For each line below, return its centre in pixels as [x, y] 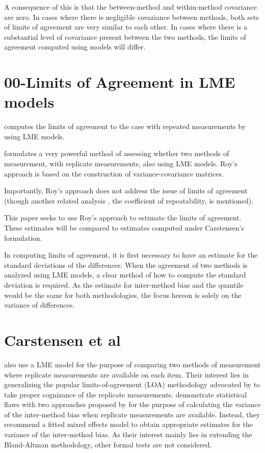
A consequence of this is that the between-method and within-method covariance [130, 7]
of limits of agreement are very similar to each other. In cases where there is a [126, 27]
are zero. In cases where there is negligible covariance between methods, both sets [131, 17]
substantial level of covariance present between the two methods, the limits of [125, 36]
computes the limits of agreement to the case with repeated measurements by [125, 126]
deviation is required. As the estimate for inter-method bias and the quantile [124, 285]
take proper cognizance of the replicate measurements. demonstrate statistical [126, 394]
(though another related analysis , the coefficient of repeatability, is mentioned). [129, 200]
